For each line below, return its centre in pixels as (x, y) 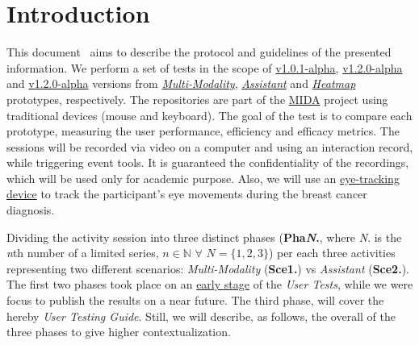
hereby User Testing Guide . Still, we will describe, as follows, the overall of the (201, 316)
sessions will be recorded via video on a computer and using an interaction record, (210, 146)
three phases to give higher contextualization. (119, 332)
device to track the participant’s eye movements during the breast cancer (187, 194)
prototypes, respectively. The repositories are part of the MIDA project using (197, 99)
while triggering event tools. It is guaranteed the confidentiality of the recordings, (208, 162)
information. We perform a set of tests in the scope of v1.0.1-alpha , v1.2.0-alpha (205, 67)
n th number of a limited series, (83, 253)
